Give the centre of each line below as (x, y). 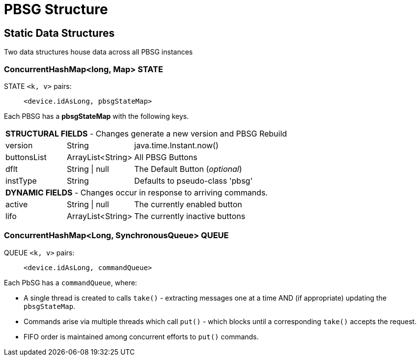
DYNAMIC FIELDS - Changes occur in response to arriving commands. (137, 192)
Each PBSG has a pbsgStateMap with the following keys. (97, 116)
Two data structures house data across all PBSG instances (98, 52)
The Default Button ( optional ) (188, 169)
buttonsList (26, 157)
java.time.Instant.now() (176, 145)
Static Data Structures (59, 33)
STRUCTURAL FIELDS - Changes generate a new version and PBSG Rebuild (146, 133)
